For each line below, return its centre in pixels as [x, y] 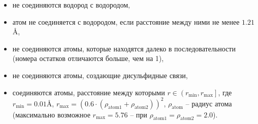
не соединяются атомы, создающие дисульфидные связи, [100, 75]
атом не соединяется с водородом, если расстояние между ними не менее [126, 21]
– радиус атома [209, 103]
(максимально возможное [51, 114]
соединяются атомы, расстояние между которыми [89, 92]
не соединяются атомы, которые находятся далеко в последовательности [124, 48]
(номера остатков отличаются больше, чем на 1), [88, 58]
